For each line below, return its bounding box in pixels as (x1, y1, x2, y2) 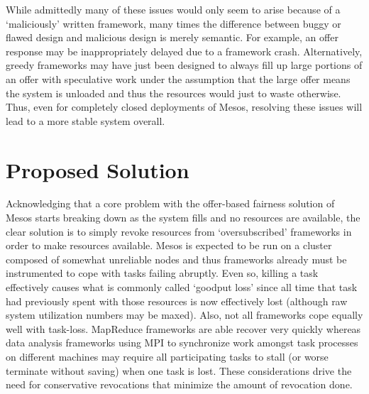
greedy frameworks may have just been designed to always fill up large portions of (6, 58, 363, 72)
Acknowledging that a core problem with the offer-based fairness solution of (6, 196, 335, 211)
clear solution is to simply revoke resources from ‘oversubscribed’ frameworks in (6, 224, 352, 239)
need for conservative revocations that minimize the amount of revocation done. (6, 377, 353, 392)
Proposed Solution (6, 155, 189, 184)
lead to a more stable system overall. (6, 113, 165, 128)
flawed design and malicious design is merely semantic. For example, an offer (6, 30, 338, 45)
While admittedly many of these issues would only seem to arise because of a (6, 2, 341, 16)
